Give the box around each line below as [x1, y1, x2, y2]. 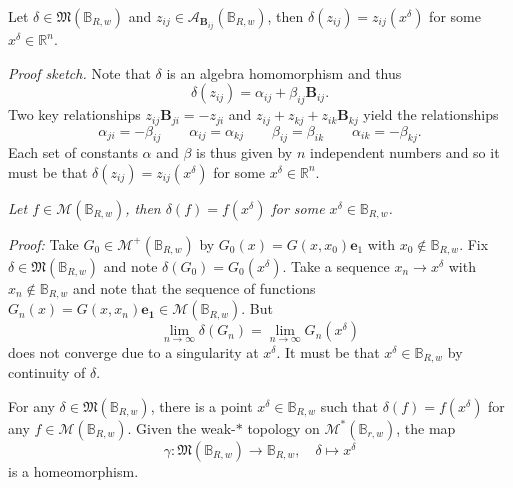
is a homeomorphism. [8, 460, 139, 481]
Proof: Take [8, 233, 79, 254]
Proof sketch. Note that [8, 62, 151, 83]
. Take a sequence [282, 255, 390, 276]
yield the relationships [363, 104, 499, 125]
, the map [396, 417, 456, 438]
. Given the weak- [127, 417, 236, 438]
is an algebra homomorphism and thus [166, 62, 402, 83]
